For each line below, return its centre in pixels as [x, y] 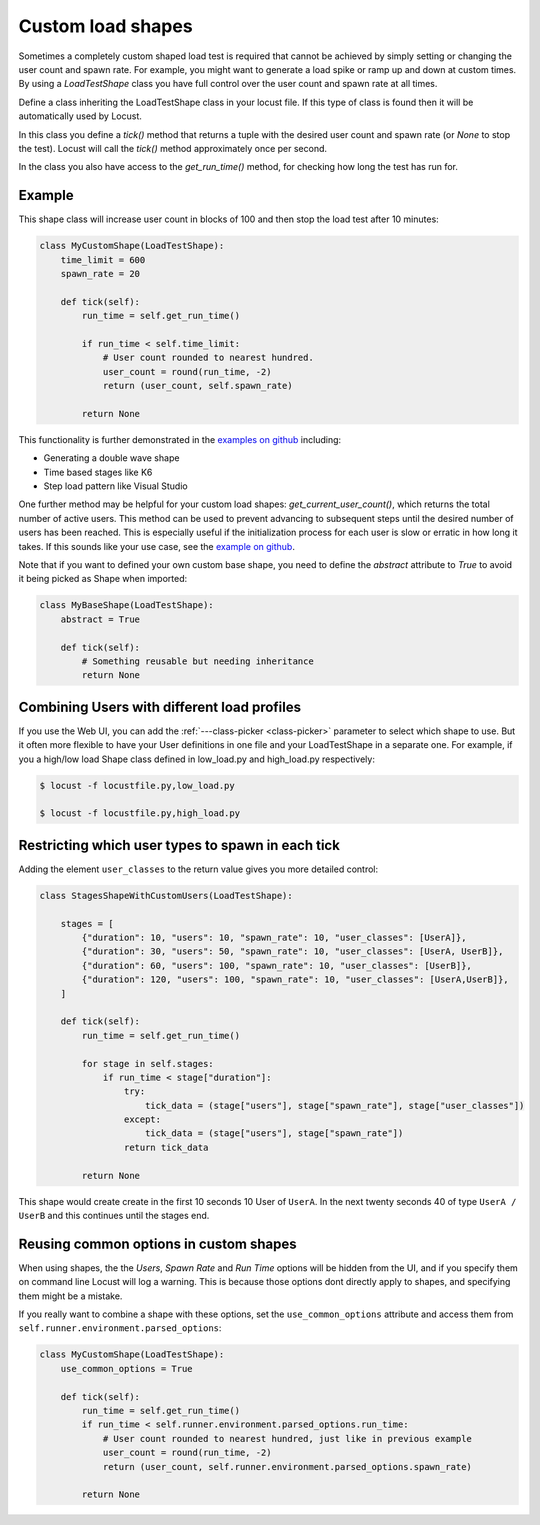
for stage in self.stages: [147, 1063]
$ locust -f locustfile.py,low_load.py [137, 785]
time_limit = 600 [103, 259]
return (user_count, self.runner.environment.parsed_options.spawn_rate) [287, 1466]
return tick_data [166, 1147]
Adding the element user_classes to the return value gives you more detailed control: [198, 869]
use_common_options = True [127, 1368]
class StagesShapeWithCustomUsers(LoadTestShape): [166, 895]
